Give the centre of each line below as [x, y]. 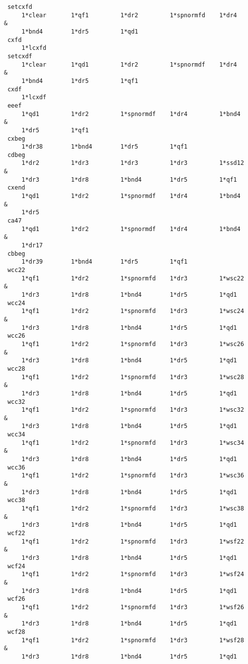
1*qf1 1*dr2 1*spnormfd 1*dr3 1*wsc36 [133, 476]
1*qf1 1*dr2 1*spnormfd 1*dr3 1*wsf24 [133, 574]
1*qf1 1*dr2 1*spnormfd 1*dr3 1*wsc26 [133, 344]
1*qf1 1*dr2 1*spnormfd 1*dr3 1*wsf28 [133, 640]
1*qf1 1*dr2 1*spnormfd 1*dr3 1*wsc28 [133, 377]
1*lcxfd [34, 48]
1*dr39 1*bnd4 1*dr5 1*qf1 [105, 262]
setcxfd [20, 7]
